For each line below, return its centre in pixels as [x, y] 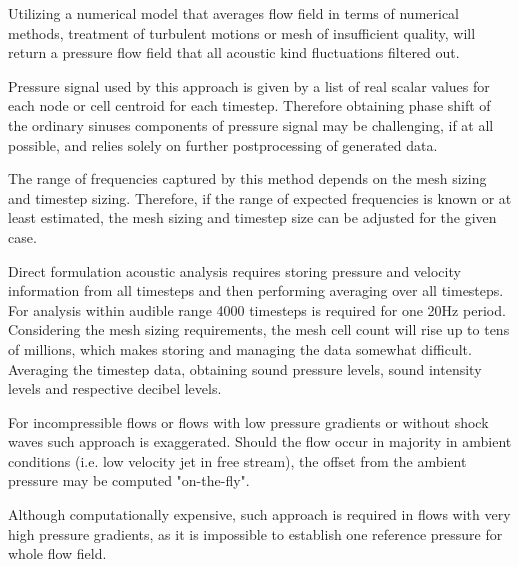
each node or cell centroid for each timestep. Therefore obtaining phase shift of [249, 105]
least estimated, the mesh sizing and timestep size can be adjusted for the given [252, 217]
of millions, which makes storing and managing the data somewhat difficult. [240, 348]
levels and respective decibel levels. [115, 388]
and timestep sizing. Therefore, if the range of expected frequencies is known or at [260, 197]
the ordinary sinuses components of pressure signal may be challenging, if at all [251, 124]
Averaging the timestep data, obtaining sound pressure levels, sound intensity [245, 368]
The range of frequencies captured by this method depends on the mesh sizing [247, 178]
